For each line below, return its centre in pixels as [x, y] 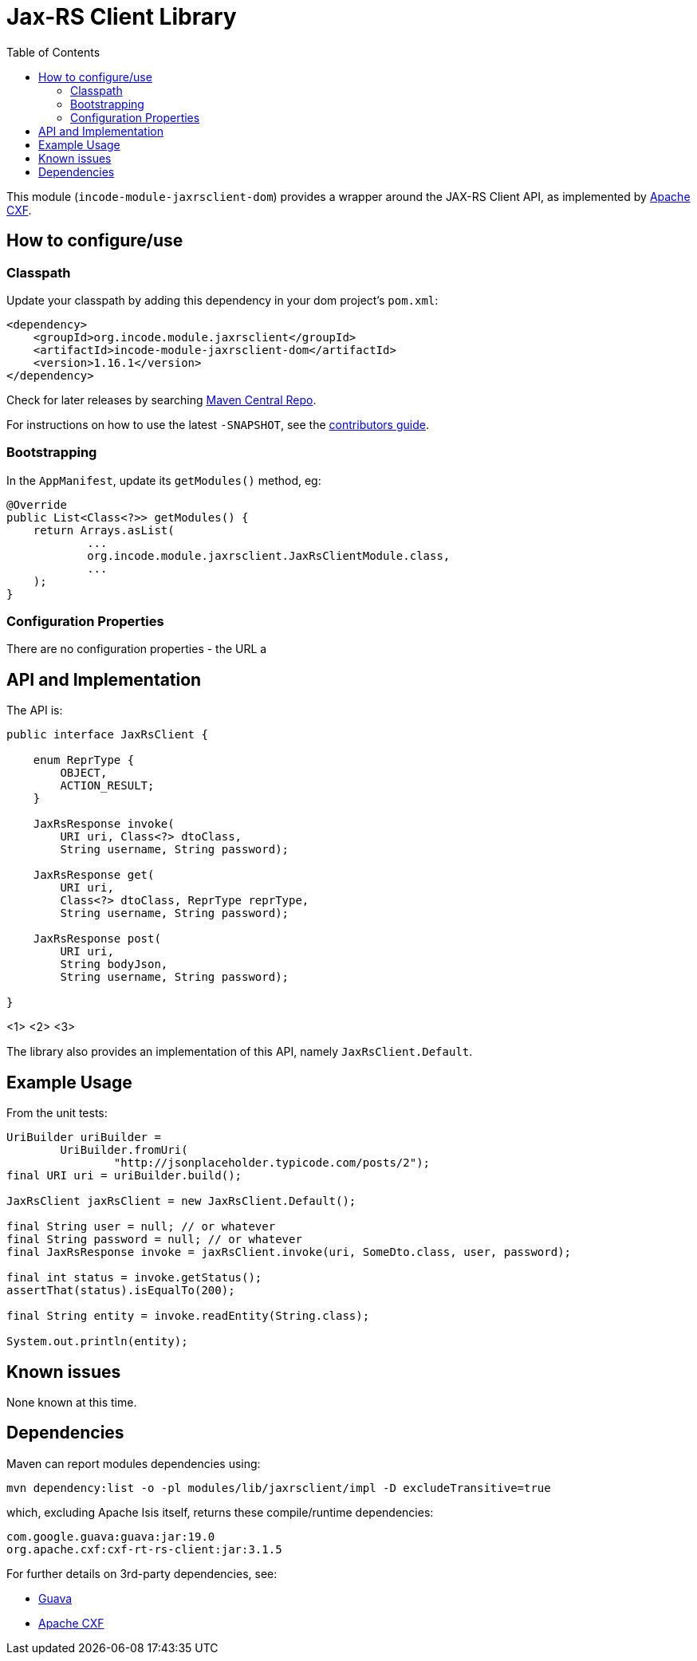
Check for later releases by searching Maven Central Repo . [161, 400]
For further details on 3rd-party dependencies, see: [142, 1573]
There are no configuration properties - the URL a [137, 649]
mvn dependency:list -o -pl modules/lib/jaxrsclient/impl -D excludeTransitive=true [279, 1488]
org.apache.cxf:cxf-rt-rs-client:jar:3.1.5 [144, 1549]
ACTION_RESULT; [107, 786]
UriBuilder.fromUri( [124, 1150]
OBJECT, [84, 773]
